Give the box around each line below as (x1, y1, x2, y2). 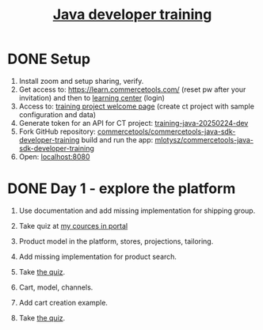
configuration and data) (18, 109, 97, 119)
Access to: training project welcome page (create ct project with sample (18, 101, 255, 111)
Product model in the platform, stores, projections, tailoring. (18, 236, 214, 246)
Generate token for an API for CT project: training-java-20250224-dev (18, 118, 249, 127)
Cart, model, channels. (18, 283, 93, 292)
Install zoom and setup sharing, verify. (18, 76, 144, 85)
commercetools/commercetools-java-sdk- (97, 127, 236, 136)
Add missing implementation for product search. (18, 252, 177, 261)
